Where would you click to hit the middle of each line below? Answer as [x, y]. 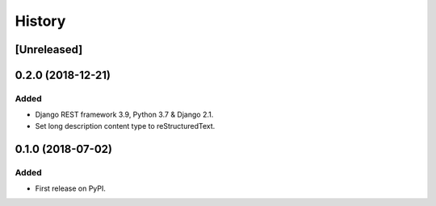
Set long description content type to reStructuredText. [125, 126]
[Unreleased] [49, 49]
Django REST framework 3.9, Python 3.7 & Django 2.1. [124, 115]
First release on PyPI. [71, 188]
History [40, 21]
